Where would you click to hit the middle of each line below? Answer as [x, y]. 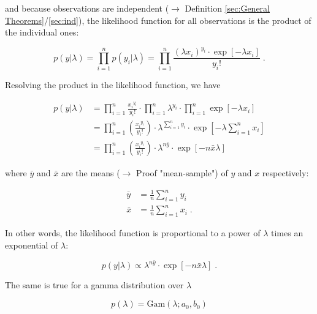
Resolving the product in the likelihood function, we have [113, 85]
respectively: [285, 172]
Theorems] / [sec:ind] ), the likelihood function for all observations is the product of [158, 20]
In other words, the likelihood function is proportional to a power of [133, 233]
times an [287, 233]
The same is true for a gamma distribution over [94, 285]
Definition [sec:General [227, 8]
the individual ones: [42, 32]
